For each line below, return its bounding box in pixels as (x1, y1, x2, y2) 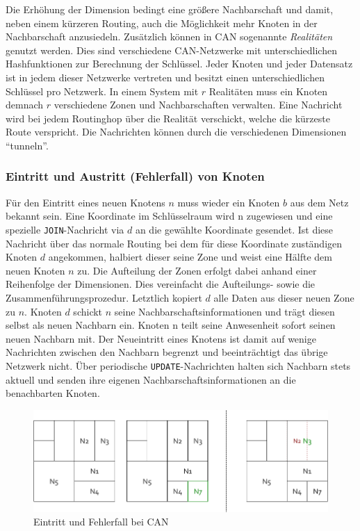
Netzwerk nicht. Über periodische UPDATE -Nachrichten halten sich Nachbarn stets (6, 358, 351, 373)
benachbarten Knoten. (6, 386, 100, 400)
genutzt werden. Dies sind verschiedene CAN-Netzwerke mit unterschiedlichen (6, 42, 337, 57)
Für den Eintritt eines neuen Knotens (6, 195, 165, 209)
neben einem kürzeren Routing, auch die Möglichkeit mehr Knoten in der (6, 15, 318, 30)
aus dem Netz (290, 195, 349, 209)
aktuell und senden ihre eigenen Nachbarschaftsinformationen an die (6, 372, 296, 386)
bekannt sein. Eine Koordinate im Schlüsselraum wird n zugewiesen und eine (6, 209, 333, 223)
